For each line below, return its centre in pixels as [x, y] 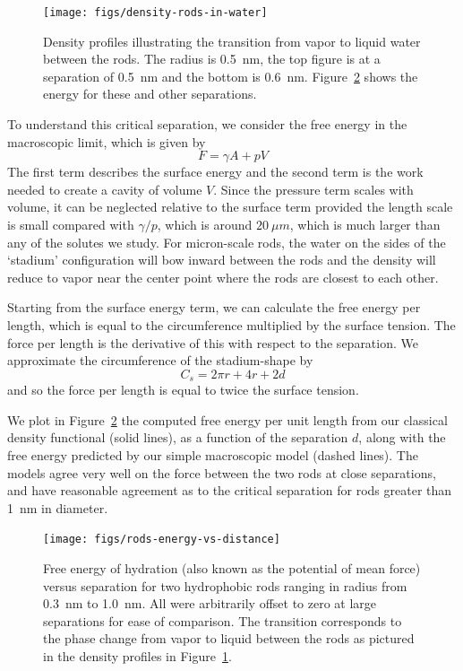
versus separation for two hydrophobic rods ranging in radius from [225, 585]
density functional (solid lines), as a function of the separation [178, 437]
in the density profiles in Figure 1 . [137, 655]
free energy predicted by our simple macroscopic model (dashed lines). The [213, 454]
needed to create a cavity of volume [105, 189]
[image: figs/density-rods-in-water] [155, 13]
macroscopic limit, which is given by [107, 141]
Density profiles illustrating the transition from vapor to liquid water [232, 41]
